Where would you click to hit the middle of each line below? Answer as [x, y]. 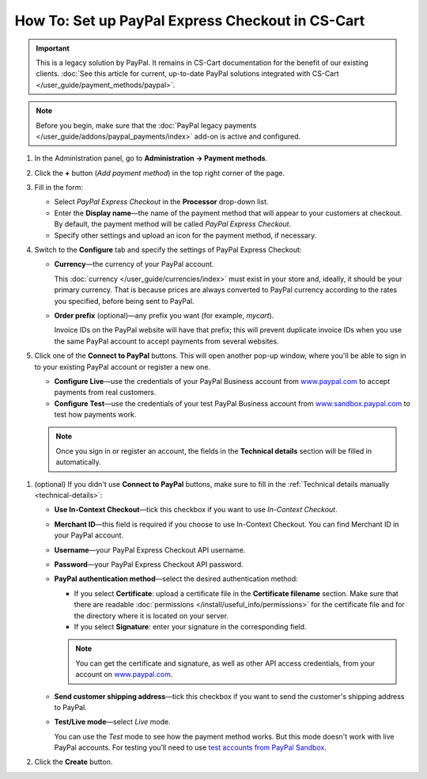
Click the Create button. [74, 762]
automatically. [79, 462]
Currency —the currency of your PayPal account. [134, 264]
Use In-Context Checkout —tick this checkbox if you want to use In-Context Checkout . [196, 510]
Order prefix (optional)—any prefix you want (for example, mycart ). [164, 315]
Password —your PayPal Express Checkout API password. [149, 564]
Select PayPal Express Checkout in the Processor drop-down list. [161, 202]
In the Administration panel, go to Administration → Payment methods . [151, 158]
